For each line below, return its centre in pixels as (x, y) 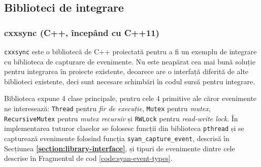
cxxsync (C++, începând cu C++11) (82, 32)
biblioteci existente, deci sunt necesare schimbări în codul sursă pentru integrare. (130, 81)
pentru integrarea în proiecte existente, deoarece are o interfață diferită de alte (126, 71)
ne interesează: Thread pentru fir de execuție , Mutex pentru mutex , (107, 108)
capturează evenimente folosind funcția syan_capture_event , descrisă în (117, 138)
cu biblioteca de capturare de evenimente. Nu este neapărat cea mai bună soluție (130, 61)
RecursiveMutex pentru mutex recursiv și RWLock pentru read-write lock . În (121, 118)
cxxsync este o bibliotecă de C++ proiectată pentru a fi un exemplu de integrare (130, 51)
